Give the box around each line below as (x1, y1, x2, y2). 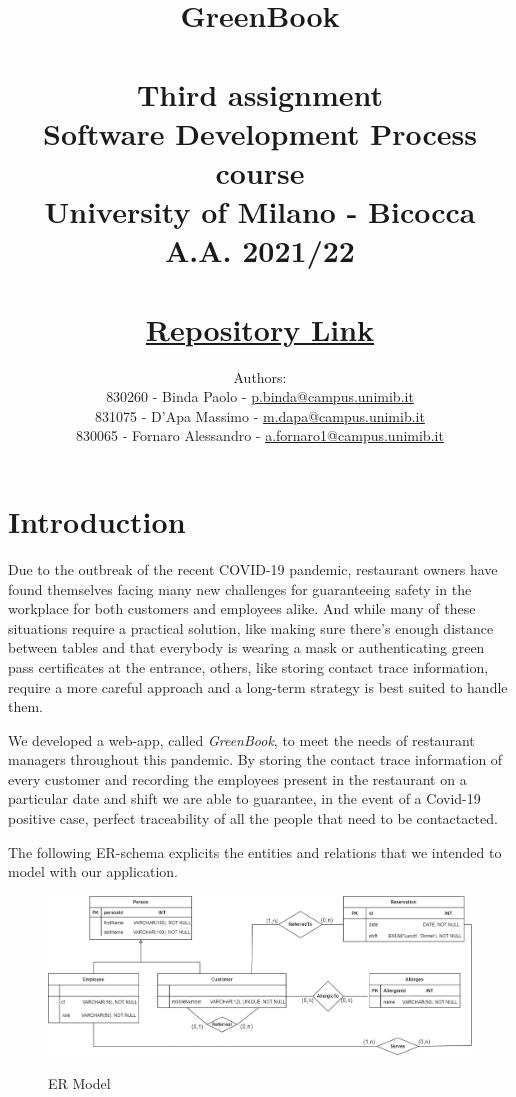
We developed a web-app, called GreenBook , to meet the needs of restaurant (8, 729, 475, 750)
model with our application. (8, 861, 179, 882)
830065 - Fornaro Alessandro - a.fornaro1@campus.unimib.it (76, 425, 444, 446)
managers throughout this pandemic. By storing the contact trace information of (8, 749, 503, 770)
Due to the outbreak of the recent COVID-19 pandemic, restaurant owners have (8, 558, 498, 579)
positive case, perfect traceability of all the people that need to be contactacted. (8, 808, 498, 829)
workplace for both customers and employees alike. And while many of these (8, 598, 476, 619)
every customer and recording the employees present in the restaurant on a (8, 768, 467, 789)
